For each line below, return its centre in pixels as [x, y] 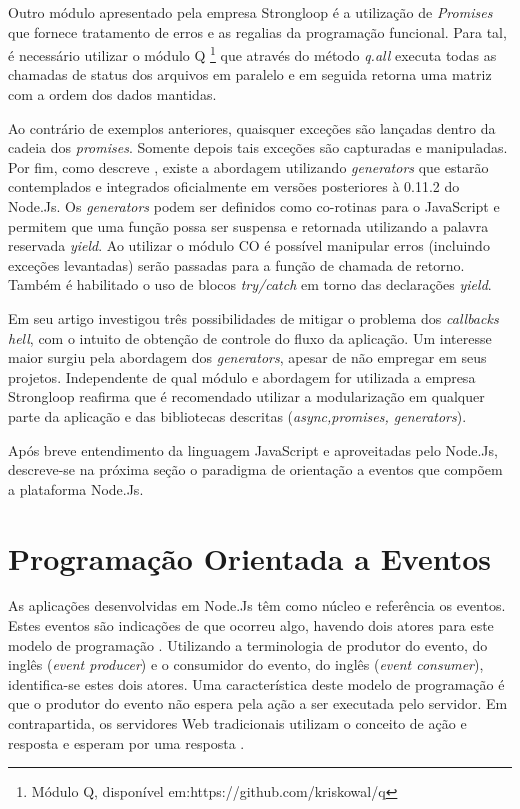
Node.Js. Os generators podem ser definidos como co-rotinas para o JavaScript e [254, 206]
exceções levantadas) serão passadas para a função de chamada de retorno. [236, 264]
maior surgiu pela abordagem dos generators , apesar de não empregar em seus [247, 357]
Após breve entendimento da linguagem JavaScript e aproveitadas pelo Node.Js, [253, 449]
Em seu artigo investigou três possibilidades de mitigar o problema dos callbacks [253, 317]
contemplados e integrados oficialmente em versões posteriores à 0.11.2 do [234, 186]
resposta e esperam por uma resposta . [126, 742]
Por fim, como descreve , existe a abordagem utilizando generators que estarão [248, 166]
